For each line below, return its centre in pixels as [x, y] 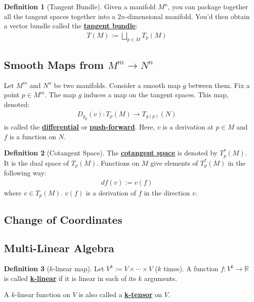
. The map [60, 95]
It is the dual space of [37, 162]
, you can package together [208, 6]
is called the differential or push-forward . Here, [79, 127]
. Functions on [118, 162]
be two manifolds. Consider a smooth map [117, 85]
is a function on [33, 136]
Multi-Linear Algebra [59, 248]
